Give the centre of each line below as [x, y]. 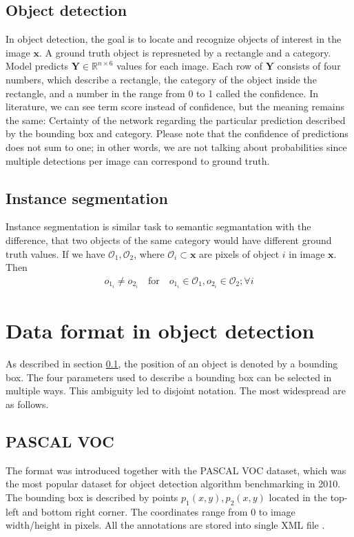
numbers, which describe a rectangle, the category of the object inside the [161, 79]
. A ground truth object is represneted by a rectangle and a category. [185, 52]
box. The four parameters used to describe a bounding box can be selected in [169, 377]
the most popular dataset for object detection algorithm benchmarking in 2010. [173, 484]
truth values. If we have [55, 253]
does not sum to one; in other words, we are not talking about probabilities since [176, 146]
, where [149, 253]
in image [307, 253]
